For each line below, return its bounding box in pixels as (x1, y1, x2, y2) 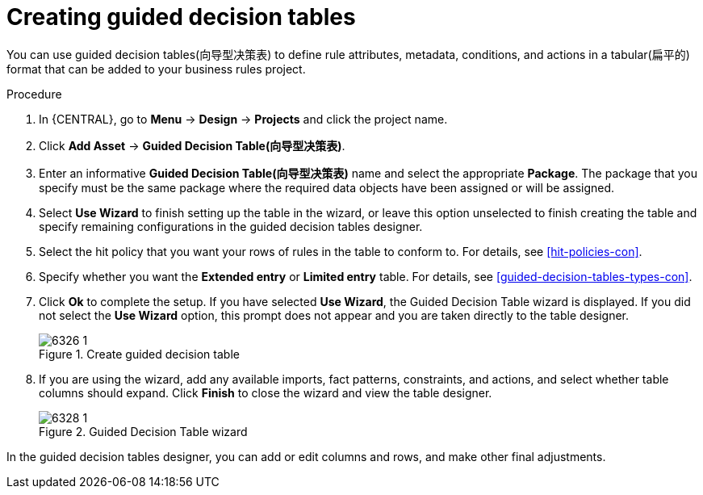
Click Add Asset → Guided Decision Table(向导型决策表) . (39, 138, 345, 153)
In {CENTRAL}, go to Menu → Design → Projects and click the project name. (39, 111, 448, 126)
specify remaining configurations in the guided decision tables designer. (39, 219, 423, 233)
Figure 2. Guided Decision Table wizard (39, 424, 248, 438)
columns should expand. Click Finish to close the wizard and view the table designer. (39, 385, 492, 400)
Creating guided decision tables (6, 3, 356, 31)
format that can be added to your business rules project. (6, 61, 306, 76)
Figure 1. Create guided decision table (39, 346, 240, 361)
